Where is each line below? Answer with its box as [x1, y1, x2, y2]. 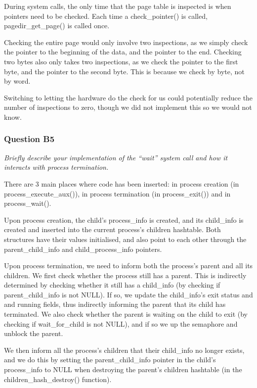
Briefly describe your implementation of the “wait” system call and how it [4, 152, 228, 162]
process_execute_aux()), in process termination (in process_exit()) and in [4, 188, 231, 198]
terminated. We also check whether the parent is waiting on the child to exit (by [4, 309, 248, 319]
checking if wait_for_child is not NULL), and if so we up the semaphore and [4, 318, 238, 329]
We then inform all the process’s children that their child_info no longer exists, [4, 344, 245, 355]
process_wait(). [4, 198, 51, 208]
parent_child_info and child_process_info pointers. [4, 243, 162, 254]
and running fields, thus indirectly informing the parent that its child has [4, 299, 226, 309]
